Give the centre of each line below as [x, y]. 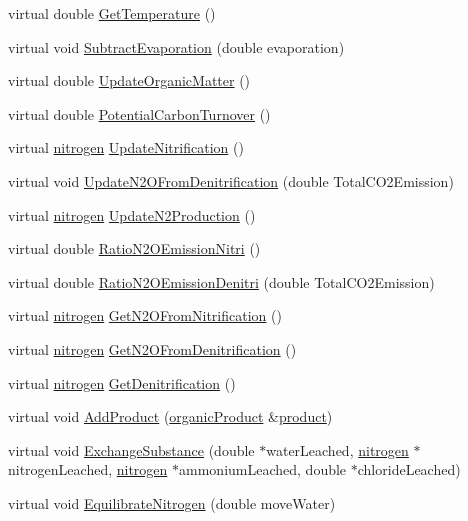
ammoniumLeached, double [263, 469]
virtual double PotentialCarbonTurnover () [139, 113]
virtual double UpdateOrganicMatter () [129, 80]
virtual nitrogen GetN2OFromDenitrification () [152, 348]
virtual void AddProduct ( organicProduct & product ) [170, 416]
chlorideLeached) [409, 469]
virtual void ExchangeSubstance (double [131, 449]
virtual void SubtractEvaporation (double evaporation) [176, 46]
